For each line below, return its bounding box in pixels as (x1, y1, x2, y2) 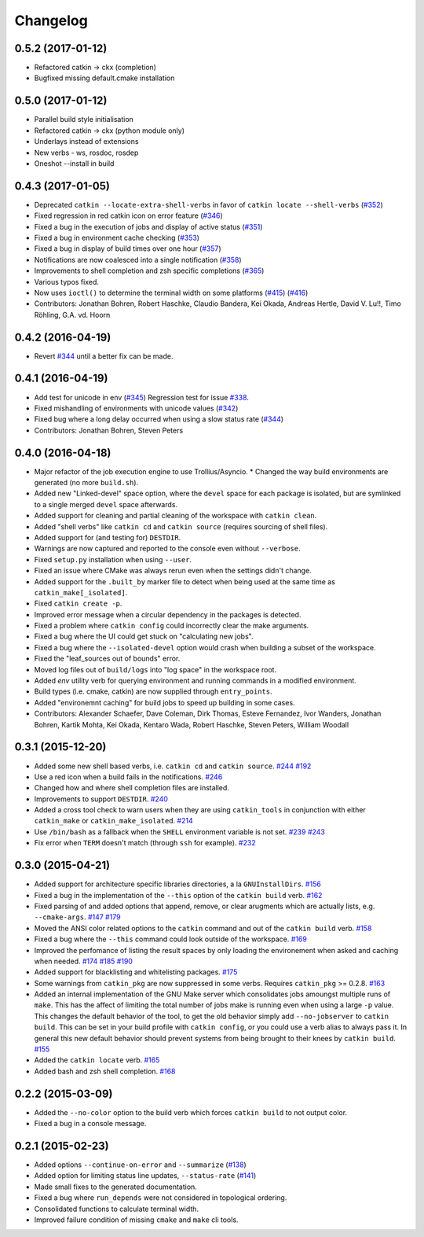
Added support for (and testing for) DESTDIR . (34, 532, 181, 542)
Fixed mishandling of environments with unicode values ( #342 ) (34, 403, 239, 413)
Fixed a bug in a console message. (34, 1119, 147, 1128)
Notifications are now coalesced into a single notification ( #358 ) (34, 255, 243, 264)
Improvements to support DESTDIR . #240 (34, 794, 169, 804)
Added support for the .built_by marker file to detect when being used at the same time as (34, 576, 335, 586)
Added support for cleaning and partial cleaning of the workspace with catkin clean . (34, 511, 317, 521)
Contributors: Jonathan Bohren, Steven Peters (34, 425, 184, 435)
